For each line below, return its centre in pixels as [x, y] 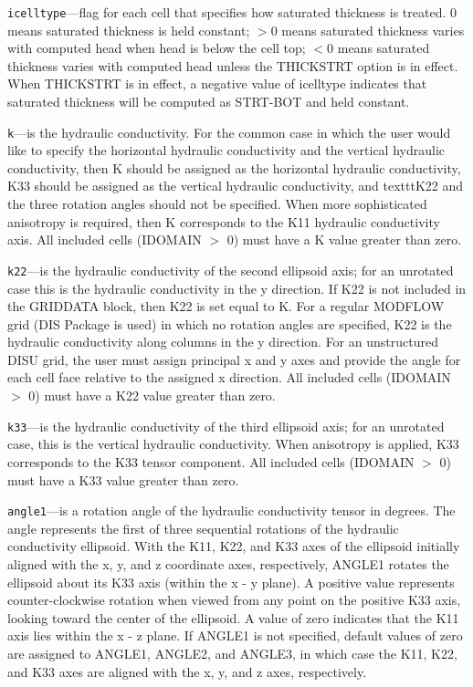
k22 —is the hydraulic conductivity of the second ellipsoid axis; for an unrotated [231, 270]
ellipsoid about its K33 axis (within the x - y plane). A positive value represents [231, 582]
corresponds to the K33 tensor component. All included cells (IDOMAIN [211, 461]
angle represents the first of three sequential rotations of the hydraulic [203, 528]
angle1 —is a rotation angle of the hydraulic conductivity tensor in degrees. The [231, 510]
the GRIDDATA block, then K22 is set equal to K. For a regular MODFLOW [226, 306]
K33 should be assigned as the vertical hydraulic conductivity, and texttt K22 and [236, 186]
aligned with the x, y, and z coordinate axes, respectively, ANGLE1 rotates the [228, 563]
